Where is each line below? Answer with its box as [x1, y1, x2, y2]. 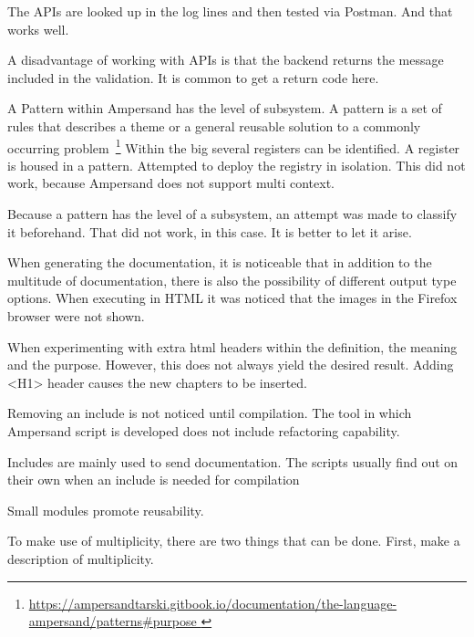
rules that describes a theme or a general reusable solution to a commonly [7, 116, 421, 135]
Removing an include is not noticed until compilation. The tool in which [7, 403, 412, 423]
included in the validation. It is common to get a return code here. [7, 68, 379, 87]
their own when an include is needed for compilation [7, 470, 300, 489]
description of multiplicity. [7, 548, 154, 568]
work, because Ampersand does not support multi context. [7, 173, 335, 193]
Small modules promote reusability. [7, 500, 204, 519]
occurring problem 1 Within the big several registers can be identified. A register [7, 135, 460, 157]
